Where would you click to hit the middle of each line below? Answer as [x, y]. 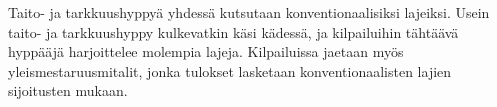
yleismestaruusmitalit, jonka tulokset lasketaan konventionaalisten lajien [230, 70]
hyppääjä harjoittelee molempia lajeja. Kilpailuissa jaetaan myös [206, 51]
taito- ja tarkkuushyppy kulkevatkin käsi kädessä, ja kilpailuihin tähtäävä [233, 31]
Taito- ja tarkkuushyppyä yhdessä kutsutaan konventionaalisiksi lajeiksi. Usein [249, 12]
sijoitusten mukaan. [68, 90]
